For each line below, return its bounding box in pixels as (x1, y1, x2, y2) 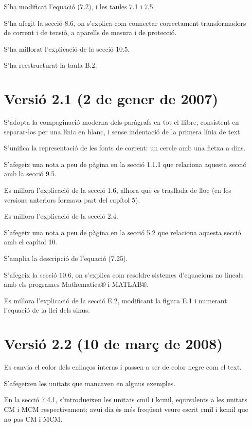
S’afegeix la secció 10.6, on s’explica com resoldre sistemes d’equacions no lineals (4, 269, 244, 279)
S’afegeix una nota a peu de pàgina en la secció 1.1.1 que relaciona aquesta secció (4, 159, 247, 169)
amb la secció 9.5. (4, 168, 56, 179)
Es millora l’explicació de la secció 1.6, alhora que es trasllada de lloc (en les (4, 185, 231, 195)
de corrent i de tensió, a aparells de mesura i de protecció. (4, 27, 177, 37)
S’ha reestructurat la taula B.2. (4, 60, 97, 70)
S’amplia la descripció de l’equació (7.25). (4, 253, 128, 263)
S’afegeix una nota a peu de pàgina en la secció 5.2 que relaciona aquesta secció (4, 227, 241, 237)
